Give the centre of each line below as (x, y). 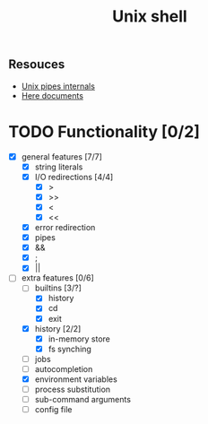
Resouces (37, 65)
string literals (59, 167)
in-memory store (79, 339)
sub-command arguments (83, 400)
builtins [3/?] (58, 288)
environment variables (76, 379)
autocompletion (64, 368)
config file (53, 410)
